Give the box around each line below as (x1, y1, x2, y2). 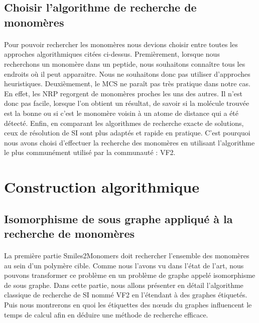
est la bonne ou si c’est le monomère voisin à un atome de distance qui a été (4, 107, 239, 118)
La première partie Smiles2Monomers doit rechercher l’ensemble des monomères (4, 250, 249, 261)
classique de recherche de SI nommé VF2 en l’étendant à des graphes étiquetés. (4, 289, 247, 300)
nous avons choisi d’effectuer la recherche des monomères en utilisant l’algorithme (4, 137, 255, 147)
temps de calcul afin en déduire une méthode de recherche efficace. (4, 309, 208, 319)
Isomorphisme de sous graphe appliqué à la (4, 211, 233, 226)
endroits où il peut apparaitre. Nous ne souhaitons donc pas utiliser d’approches (4, 68, 250, 79)
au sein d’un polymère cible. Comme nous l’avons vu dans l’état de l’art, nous (4, 260, 244, 270)
